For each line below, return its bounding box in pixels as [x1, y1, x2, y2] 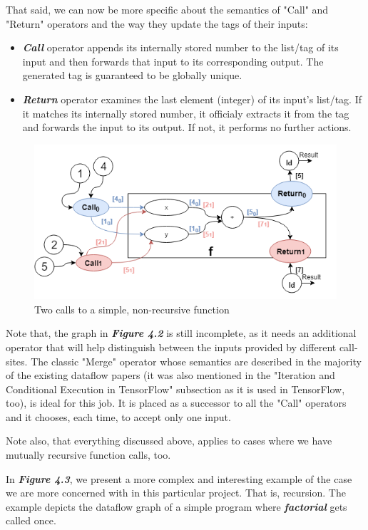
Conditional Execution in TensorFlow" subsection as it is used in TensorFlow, [6, 381, 345, 396]
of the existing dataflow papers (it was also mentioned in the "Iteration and [6, 368, 335, 383]
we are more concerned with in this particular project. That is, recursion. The [6, 485, 346, 500]
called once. [6, 513, 56, 528]
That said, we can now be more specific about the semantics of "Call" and [6, 2, 329, 16]
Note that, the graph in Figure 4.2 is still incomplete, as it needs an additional [6, 326, 357, 341]
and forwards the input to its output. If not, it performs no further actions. [22, 120, 352, 135]
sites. [6, 353, 28, 368]
